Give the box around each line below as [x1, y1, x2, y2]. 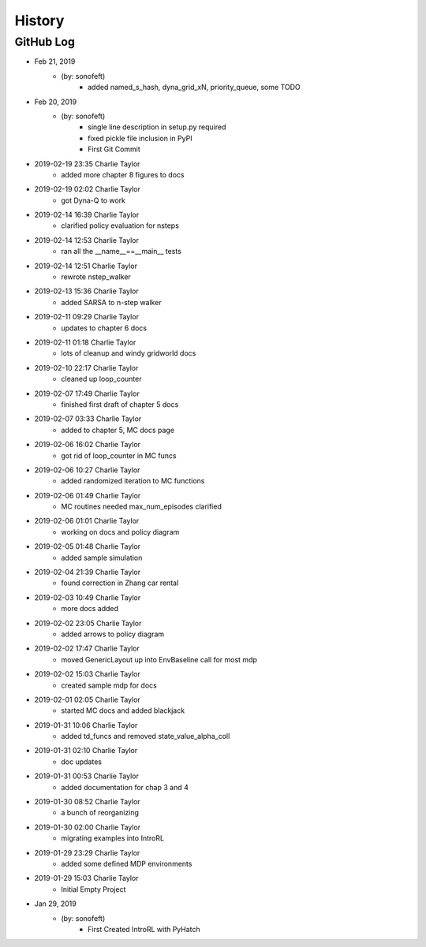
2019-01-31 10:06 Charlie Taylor [34, 720, 138, 729]
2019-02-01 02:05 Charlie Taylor [34, 695, 141, 704]
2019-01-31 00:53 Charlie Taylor [34, 771, 140, 781]
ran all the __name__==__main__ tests [61, 247, 181, 256]
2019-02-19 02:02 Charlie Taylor [34, 185, 141, 194]
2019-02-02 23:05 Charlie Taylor [34, 618, 142, 628]
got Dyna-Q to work [61, 196, 126, 205]
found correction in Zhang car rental [61, 578, 179, 587]
